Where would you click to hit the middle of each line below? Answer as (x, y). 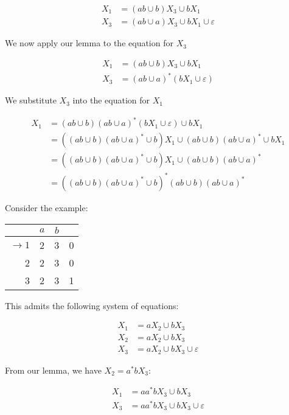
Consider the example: (47, 207)
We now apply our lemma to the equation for (89, 43)
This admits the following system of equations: (92, 305)
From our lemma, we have (53, 370)
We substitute (31, 100)
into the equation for (111, 100)
